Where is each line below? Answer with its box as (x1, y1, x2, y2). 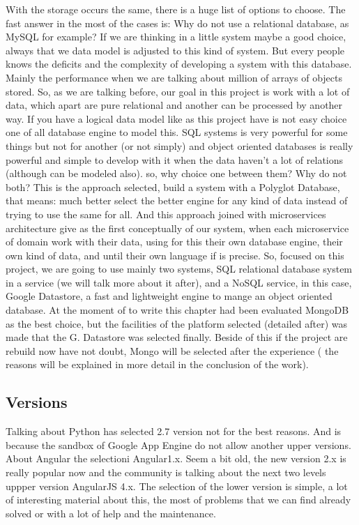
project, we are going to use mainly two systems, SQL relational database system (6, 261, 353, 276)
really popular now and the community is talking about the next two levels (6, 465, 326, 480)
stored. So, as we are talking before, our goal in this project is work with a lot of (6, 84, 350, 98)
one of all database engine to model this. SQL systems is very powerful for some (6, 125, 348, 139)
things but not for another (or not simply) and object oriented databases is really (6, 138, 353, 153)
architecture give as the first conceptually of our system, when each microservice (6, 220, 349, 235)
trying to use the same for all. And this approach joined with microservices (6, 206, 326, 221)
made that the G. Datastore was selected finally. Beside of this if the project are (6, 330, 348, 344)
